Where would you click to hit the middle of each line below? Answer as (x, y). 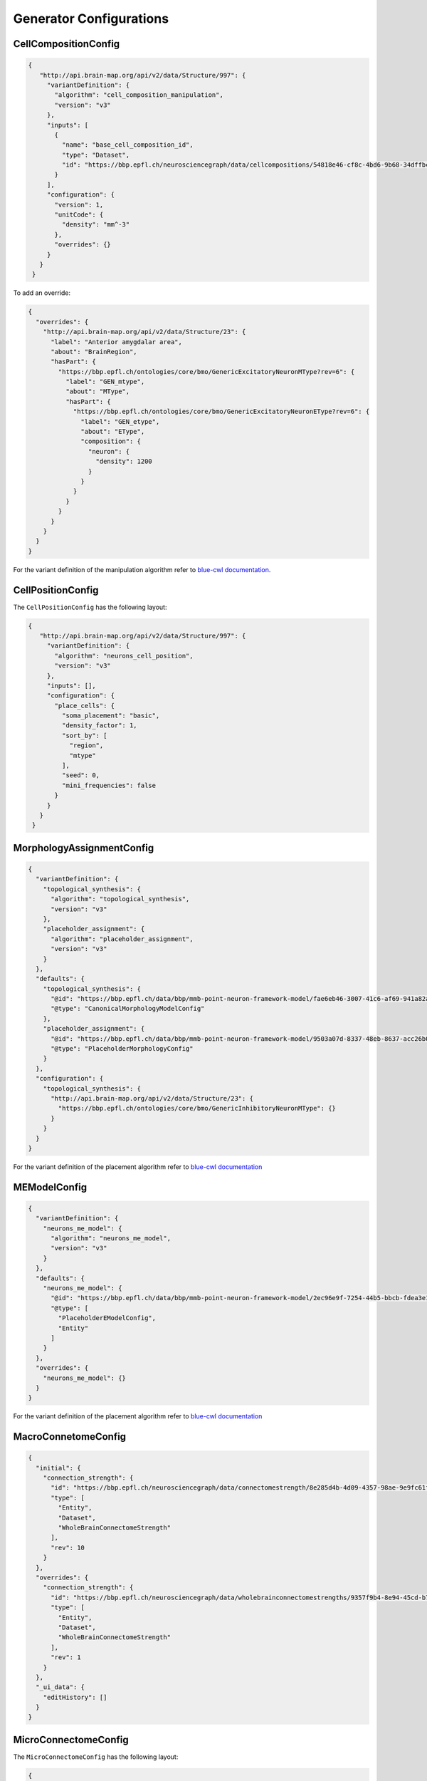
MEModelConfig (50, 1187)
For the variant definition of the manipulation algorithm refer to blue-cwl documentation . (142, 569)
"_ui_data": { (60, 1687)
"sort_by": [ (84, 735)
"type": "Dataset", (96, 155)
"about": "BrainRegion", (94, 352)
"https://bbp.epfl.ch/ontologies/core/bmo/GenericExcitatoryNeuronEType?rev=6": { (221, 412)
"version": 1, (79, 204)
